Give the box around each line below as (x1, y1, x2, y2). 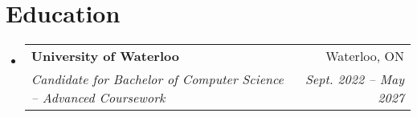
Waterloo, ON (325, 46, 404, 66)
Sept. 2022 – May (305, 70, 404, 89)
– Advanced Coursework (31, 88, 166, 107)
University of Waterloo (31, 46, 179, 66)
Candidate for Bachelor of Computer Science (31, 70, 284, 89)
